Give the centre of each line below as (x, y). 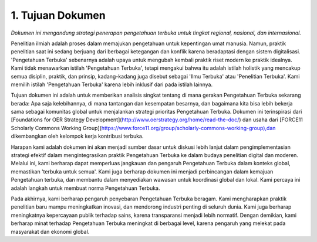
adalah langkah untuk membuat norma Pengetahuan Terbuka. (86, 188)
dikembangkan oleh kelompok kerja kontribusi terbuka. (77, 136)
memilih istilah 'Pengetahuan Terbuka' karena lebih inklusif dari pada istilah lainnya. (112, 84)
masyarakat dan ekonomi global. (50, 231)
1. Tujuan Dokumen (58, 15)
